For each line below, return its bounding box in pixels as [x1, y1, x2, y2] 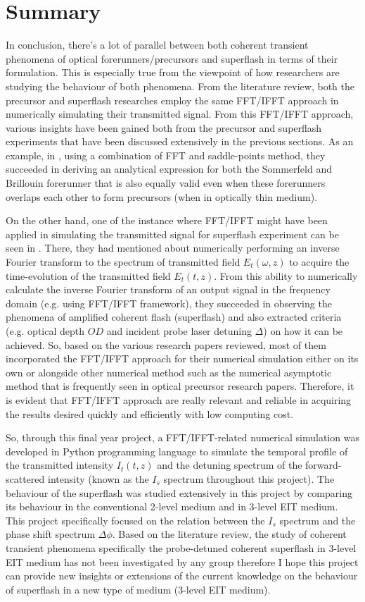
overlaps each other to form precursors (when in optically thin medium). [6, 189, 318, 204]
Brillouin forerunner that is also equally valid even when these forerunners [6, 176, 326, 190]
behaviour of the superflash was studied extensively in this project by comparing [6, 485, 352, 500]
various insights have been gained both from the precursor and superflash [6, 120, 322, 135]
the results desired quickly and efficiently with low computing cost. [6, 406, 294, 421]
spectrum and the [279, 512, 356, 527]
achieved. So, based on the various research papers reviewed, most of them [6, 337, 326, 352]
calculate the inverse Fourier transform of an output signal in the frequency [6, 282, 331, 297]
